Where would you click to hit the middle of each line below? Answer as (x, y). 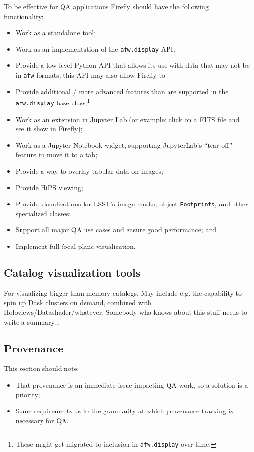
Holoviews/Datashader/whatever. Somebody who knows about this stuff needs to (126, 312)
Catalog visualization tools (72, 272)
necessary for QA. (42, 420)
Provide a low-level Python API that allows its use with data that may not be (132, 65)
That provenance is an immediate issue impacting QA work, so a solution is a (132, 384)
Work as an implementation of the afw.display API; (95, 49)
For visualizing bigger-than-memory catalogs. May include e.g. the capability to (123, 293)
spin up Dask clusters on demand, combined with (78, 302)
